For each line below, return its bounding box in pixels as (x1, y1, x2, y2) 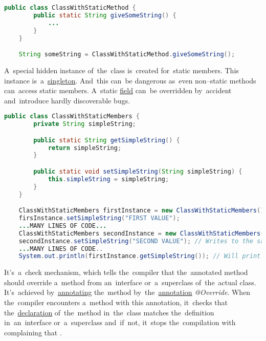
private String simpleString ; (33, 120, 136, 128)
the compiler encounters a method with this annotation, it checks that (4, 297, 228, 308)
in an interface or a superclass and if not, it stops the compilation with (4, 317, 236, 328)
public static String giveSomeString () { (33, 11, 176, 19)
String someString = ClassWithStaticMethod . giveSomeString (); (18, 51, 235, 58)
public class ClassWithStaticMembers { (4, 113, 140, 120)
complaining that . (4, 327, 62, 337)
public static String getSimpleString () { (33, 136, 180, 144)
